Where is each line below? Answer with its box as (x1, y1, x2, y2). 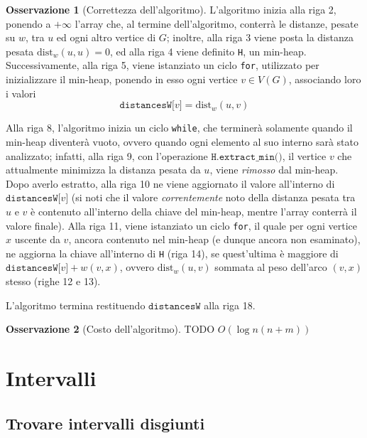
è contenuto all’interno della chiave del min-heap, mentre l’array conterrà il (31, 203, 357, 218)
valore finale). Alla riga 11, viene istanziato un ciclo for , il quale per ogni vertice (6, 218, 358, 233)
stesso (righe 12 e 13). (6, 274, 101, 288)
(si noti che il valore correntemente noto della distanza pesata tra (71, 190, 356, 205)
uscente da (14, 232, 60, 247)
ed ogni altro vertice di (56, 30, 156, 45)
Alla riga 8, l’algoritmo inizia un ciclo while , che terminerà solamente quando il (6, 120, 353, 135)
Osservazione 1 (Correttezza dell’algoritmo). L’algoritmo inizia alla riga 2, (6, 2, 336, 16)
